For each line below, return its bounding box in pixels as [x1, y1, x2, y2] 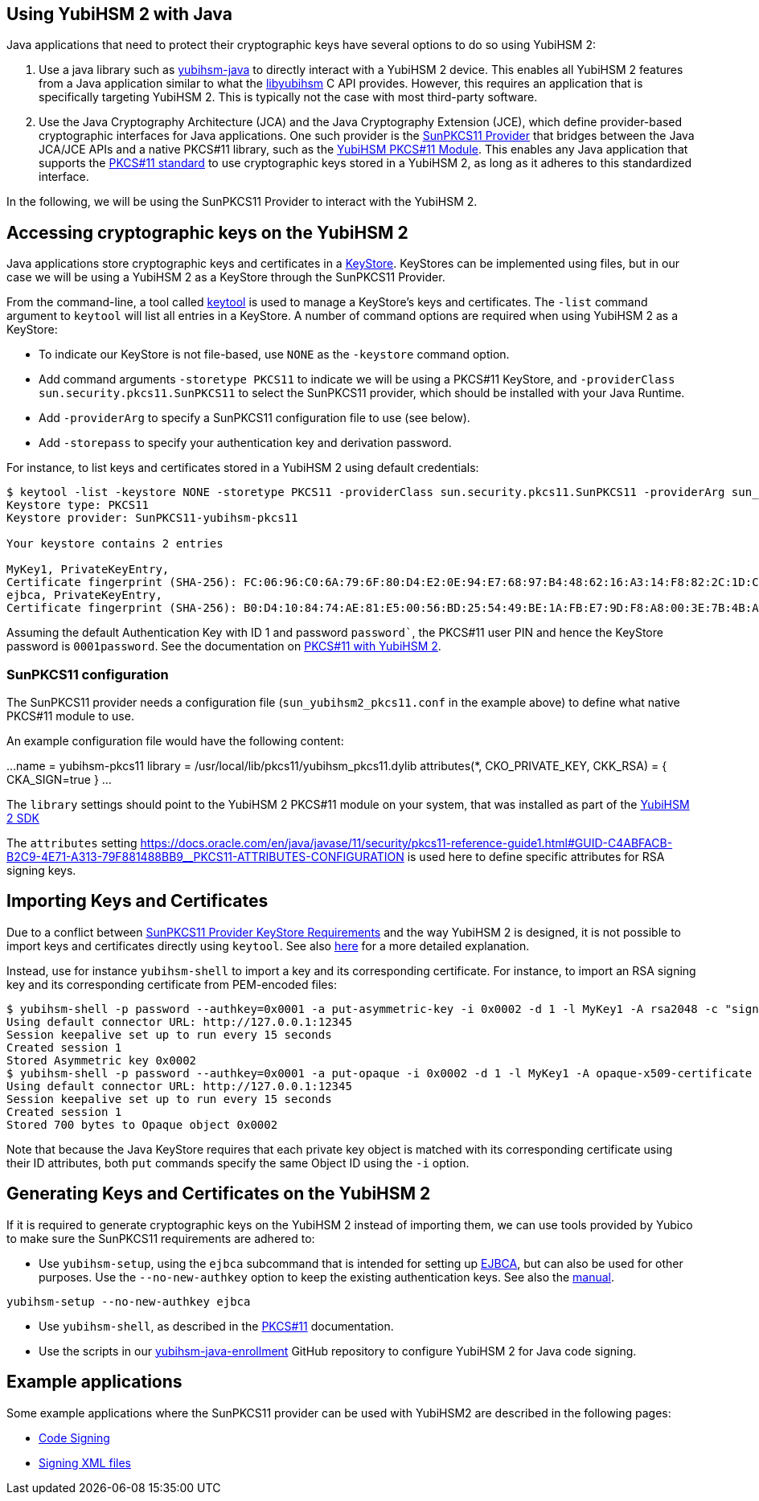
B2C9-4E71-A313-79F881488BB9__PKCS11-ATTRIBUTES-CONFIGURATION [6, 850, 404, 864]
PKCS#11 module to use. [6, 709, 134, 724]
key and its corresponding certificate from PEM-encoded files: [6, 977, 337, 991]
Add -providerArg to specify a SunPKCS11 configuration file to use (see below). [39, 411, 470, 425]
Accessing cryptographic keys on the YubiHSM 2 [6, 222, 408, 243]
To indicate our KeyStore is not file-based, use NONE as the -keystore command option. [39, 347, 510, 362]
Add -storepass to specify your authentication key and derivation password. [39, 436, 452, 450]
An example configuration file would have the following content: [6, 734, 344, 748]
